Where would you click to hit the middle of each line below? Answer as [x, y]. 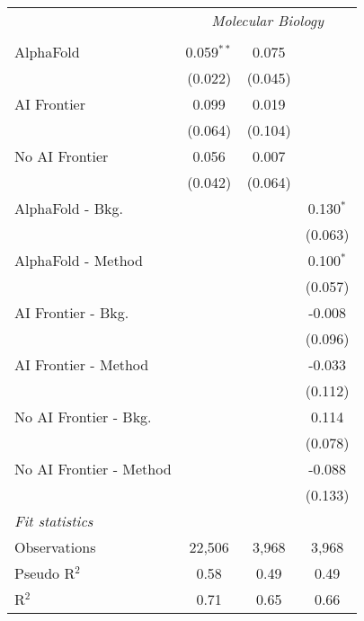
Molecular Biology [267, 20]
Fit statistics [54, 521]
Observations [55, 547]
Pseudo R [45, 573]
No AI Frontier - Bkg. [83, 417]
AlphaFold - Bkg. [69, 208]
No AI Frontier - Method [93, 469]
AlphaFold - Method [79, 260]
